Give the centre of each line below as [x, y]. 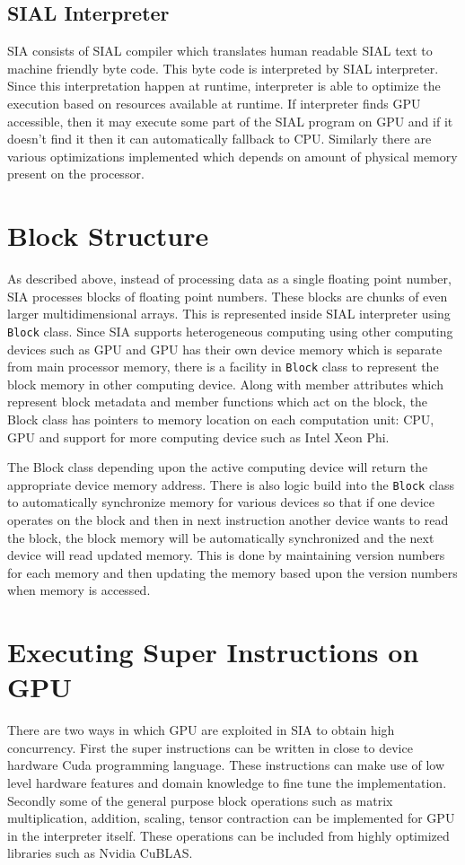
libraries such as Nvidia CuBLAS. [100, 853]
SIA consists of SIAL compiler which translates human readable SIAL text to [220, 51]
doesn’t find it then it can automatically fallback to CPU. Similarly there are [219, 139]
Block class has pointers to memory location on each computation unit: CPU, [221, 419]
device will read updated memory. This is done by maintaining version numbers [226, 555]
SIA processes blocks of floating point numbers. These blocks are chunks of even [228, 296]
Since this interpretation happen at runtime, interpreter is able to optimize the [224, 86]
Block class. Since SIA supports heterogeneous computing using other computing [230, 331]
